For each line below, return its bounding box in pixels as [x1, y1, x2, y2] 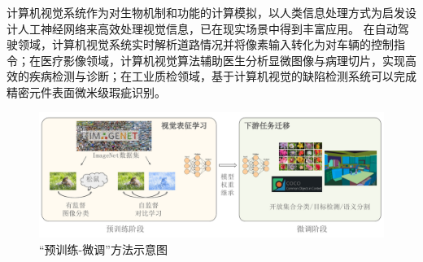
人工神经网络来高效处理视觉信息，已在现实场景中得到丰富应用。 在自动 [17, 20, 398, 37]
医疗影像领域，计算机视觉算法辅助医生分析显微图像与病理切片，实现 [40, 51, 405, 68]
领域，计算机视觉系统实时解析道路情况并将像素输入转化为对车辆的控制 [17, 36, 394, 53]
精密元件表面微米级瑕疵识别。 [7, 83, 166, 100]
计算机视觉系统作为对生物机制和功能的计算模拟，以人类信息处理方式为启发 [7, 4, 405, 20]
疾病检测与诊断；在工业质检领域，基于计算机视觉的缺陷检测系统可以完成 [28, 68, 416, 85]
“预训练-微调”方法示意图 [39, 241, 168, 258]
